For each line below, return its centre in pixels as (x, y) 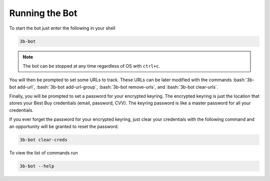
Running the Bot (43, 13)
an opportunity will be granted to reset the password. (64, 126)
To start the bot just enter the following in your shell (62, 28)
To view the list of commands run (43, 152)
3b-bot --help (37, 166)
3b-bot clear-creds (43, 140)
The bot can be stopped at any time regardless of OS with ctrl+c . (91, 66)
